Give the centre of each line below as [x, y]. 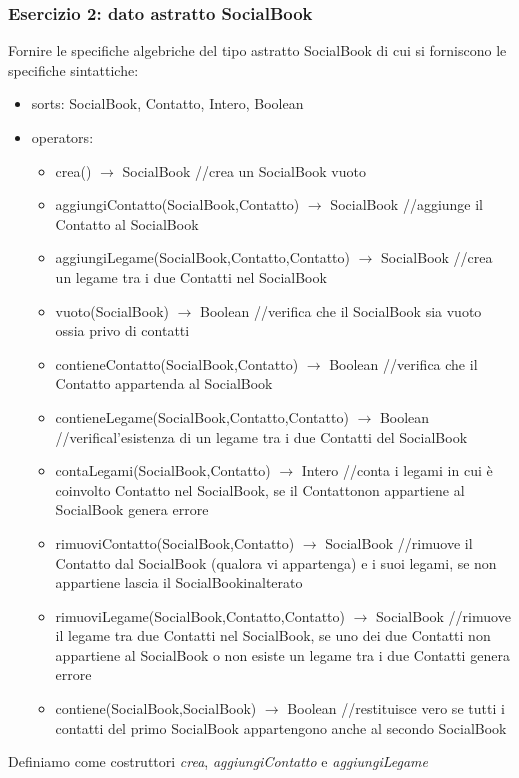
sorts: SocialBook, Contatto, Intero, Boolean [167, 103]
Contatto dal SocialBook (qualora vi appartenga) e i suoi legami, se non [276, 562]
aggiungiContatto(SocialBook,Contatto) [177, 204]
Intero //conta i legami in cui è [397, 470]
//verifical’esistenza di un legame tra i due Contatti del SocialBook [261, 436]
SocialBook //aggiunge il [407, 204]
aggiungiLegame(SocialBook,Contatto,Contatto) [203, 257]
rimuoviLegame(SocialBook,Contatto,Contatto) [200, 615]
